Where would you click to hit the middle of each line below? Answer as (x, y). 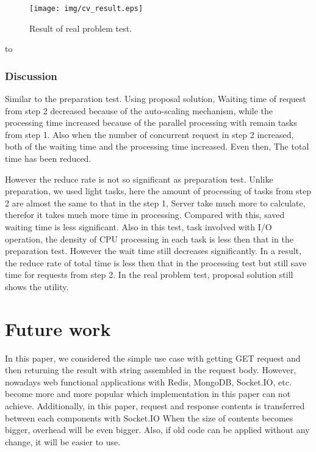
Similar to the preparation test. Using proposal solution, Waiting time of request (156, 99)
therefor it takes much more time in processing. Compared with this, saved (145, 215)
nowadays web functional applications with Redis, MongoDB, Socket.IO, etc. (148, 381)
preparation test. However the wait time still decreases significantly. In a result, (153, 251)
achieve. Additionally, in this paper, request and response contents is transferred (155, 406)
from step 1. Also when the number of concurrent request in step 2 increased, (149, 134)
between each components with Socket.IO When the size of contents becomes (149, 417)
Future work (58, 328)
